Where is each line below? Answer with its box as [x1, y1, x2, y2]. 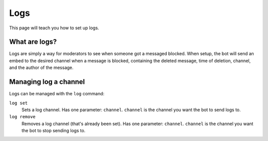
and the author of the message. [9, 65, 74, 70]
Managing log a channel [9, 77, 85, 86]
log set [9, 100, 28, 106]
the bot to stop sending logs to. [21, 128, 86, 134]
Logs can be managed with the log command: [9, 91, 105, 97]
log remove [9, 114, 36, 120]
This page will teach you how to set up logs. [9, 25, 99, 31]
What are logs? [9, 38, 57, 46]
